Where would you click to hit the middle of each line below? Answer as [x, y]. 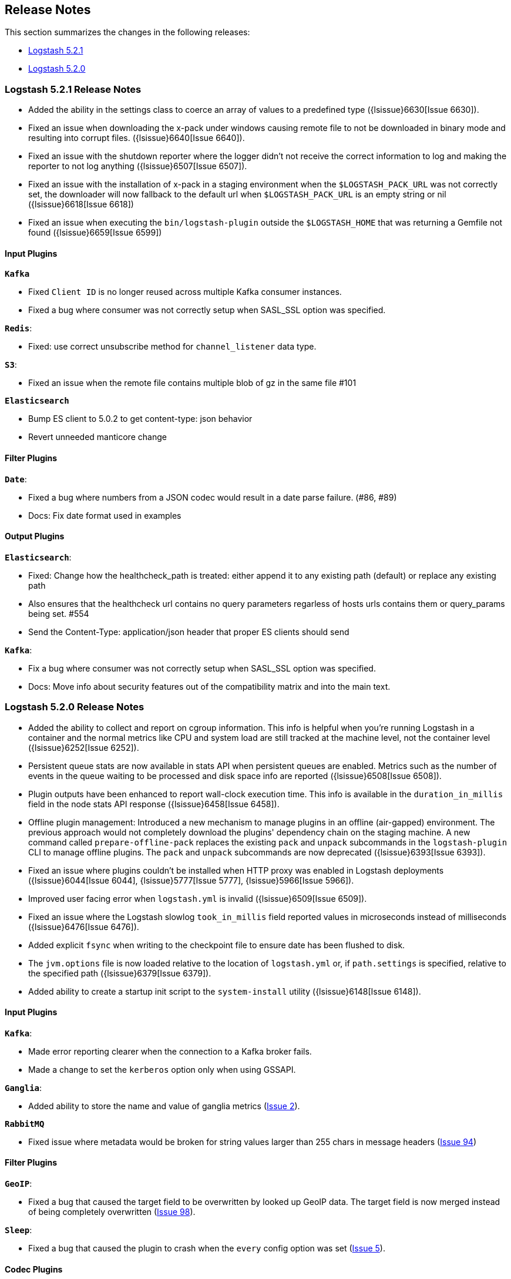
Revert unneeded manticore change [98, 437]
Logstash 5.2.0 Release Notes [75, 707]
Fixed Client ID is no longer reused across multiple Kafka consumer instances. [185, 292]
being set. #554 [59, 613]
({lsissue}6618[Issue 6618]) [81, 204]
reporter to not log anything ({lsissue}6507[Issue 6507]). [138, 166]
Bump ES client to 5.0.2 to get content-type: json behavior [140, 419]
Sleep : [19, 1230]
